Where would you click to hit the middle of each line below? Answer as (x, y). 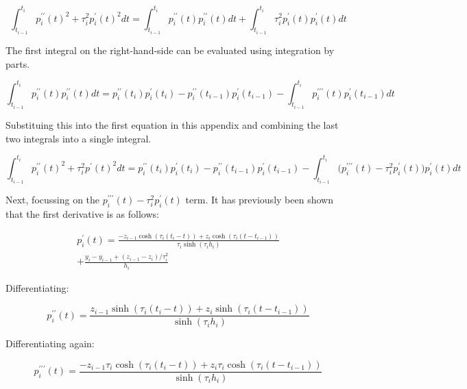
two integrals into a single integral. (79, 138)
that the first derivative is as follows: (82, 213)
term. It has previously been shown (259, 200)
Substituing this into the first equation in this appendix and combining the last (172, 125)
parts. (18, 63)
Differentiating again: (50, 343)
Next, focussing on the (53, 200)
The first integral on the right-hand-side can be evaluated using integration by (170, 50)
